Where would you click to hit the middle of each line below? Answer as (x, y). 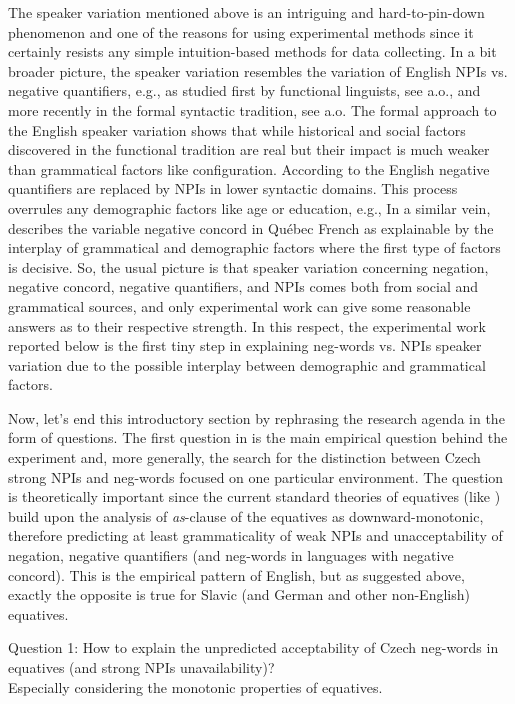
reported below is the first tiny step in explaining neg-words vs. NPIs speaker (245, 345)
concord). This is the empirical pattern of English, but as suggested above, (236, 574)
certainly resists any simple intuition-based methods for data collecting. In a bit (252, 51)
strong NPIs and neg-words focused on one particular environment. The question (256, 476)
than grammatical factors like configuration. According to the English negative (249, 168)
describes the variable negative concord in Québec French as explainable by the (251, 227)
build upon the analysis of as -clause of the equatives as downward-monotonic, (246, 515)
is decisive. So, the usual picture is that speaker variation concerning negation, (248, 266)
